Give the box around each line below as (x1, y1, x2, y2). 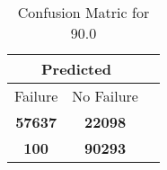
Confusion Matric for (17, 2, 150, 22)
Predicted (41, 58, 111, 79)
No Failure (72, 85, 138, 106)
